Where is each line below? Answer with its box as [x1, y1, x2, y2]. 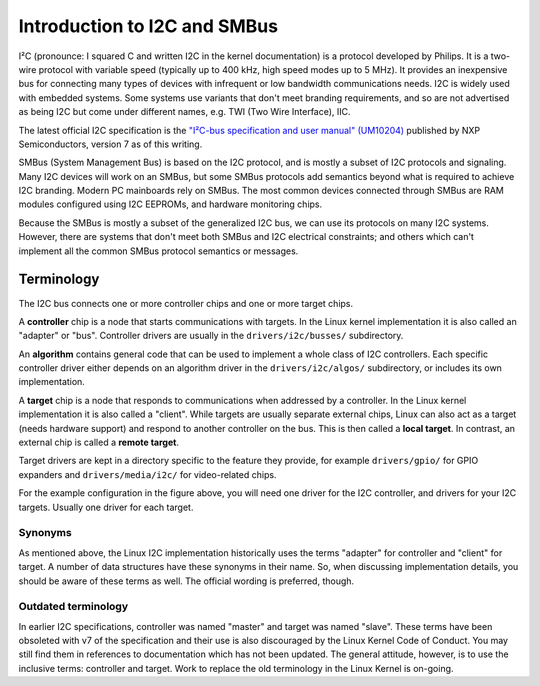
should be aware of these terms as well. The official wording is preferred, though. [18, 575, 355, 587]
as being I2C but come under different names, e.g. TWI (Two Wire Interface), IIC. [18, 106, 351, 118]
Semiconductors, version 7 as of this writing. [18, 138, 203, 150]
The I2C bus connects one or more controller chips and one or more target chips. [18, 297, 354, 309]
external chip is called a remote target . [18, 436, 180, 449]
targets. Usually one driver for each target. [18, 501, 194, 513]
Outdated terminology [18, 600, 129, 614]
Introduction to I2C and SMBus [18, 15, 279, 37]
